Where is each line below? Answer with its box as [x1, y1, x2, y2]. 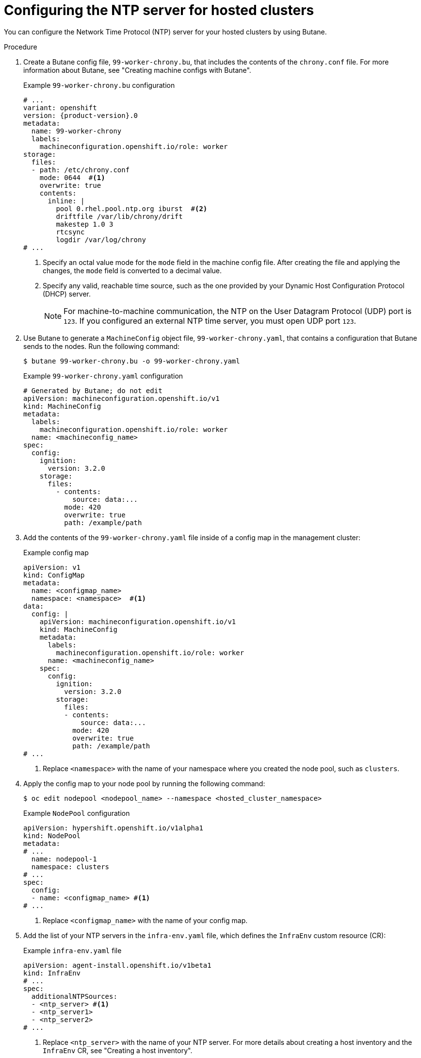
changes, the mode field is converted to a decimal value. [43, 266, 222, 275]
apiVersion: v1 [23, 563, 81, 571]
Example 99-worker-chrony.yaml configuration [23, 371, 183, 380]
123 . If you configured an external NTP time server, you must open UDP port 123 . [64, 315, 356, 326]
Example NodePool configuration [23, 809, 130, 817]
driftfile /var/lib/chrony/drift [56, 212, 183, 220]
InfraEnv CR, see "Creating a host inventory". [43, 1046, 193, 1055]
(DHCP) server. [43, 289, 91, 298]
